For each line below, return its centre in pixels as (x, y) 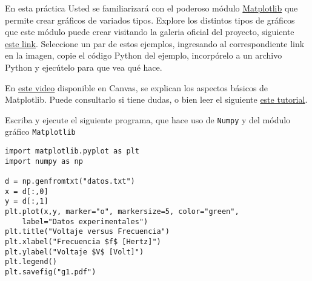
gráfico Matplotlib (40, 131)
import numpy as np (44, 161)
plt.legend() (31, 262)
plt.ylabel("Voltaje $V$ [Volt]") (75, 252)
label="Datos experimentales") (85, 221)
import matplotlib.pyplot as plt (72, 151)
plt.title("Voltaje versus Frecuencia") (88, 232)
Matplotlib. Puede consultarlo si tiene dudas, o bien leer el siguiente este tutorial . (156, 99)
